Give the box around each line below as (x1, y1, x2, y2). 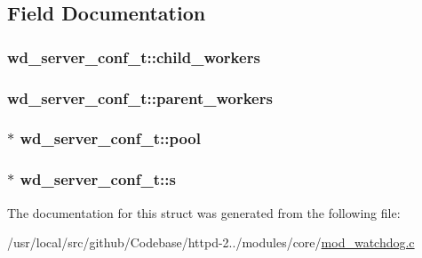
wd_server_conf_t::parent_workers (7, 86, 273, 109)
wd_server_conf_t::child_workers (7, 45, 260, 68)
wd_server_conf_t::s (20, 168, 176, 190)
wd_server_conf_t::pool (20, 127, 201, 149)
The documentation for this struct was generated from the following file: (7, 203, 401, 222)
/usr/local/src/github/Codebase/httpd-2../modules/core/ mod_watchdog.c (7, 233, 415, 252)
